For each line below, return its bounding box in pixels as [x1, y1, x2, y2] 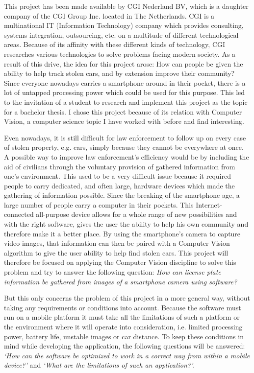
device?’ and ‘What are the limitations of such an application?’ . [4, 360, 195, 370]
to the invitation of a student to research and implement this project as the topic [4, 96, 248, 107]
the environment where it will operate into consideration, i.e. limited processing [4, 322, 243, 331]
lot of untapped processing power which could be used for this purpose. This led [4, 87, 245, 97]
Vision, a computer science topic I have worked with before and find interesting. [4, 116, 244, 126]
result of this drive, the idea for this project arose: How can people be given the [4, 58, 243, 69]
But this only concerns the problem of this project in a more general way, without [4, 293, 250, 303]
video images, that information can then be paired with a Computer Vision [4, 238, 230, 248]
